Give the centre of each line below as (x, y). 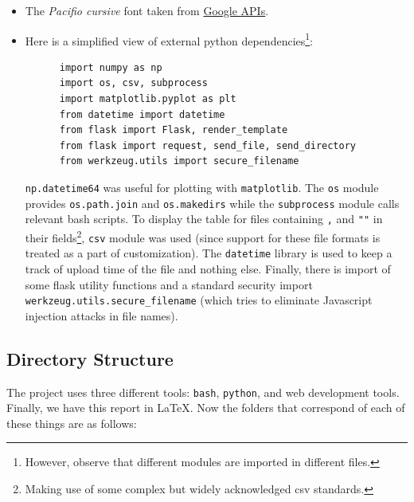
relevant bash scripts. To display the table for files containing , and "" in (204, 219)
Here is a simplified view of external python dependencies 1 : (169, 39)
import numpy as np (111, 67)
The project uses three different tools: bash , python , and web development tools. (203, 392)
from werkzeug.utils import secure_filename (179, 161)
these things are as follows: (72, 423)
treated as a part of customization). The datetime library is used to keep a (209, 253)
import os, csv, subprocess (133, 83)
